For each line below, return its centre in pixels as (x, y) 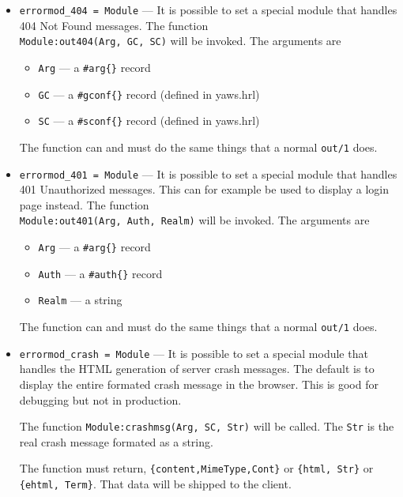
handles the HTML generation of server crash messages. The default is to (197, 369)
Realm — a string (80, 300)
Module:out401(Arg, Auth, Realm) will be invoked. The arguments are (194, 220)
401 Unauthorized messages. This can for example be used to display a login (204, 189)
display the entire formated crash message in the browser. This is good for (199, 384)
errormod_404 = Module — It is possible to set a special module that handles (208, 9)
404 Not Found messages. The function (114, 25)
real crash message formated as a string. (116, 441)
